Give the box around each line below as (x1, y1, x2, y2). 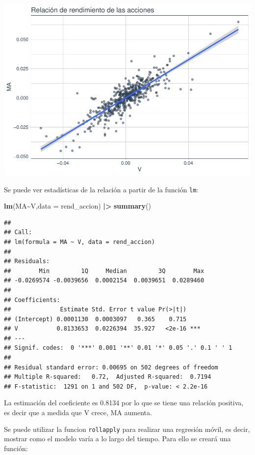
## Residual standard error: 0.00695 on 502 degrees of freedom (4, 364, 218, 371)
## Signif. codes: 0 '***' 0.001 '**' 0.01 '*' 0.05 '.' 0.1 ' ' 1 (4, 344, 232, 352)
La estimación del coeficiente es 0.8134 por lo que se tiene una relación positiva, (4, 397, 244, 408)
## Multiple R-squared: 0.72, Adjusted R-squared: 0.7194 (4, 373, 211, 381)
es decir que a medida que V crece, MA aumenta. (4, 407, 152, 418)
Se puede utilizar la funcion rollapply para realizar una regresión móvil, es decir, (4, 424, 250, 434)
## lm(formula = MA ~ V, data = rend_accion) (4, 238, 155, 245)
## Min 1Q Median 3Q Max (4, 267, 204, 274)
